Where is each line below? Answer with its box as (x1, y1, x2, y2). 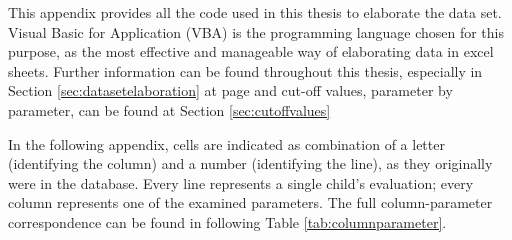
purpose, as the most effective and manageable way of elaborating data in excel (8, 41, 494, 62)
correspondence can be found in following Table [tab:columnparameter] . (8, 211, 447, 232)
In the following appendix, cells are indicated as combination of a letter (8, 133, 445, 154)
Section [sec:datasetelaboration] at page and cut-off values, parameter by (8, 80, 453, 101)
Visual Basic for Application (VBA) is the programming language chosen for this (8, 21, 504, 42)
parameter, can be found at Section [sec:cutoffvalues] (8, 99, 331, 120)
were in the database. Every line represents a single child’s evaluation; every (8, 172, 474, 193)
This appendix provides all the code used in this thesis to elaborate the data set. (8, 2, 502, 22)
